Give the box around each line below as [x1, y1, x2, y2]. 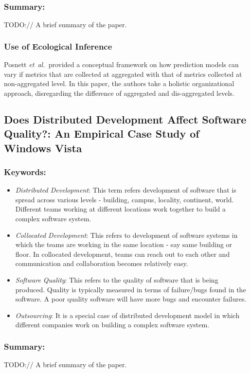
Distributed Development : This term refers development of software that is [15, 185, 236, 195]
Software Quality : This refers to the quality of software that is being [15, 274, 218, 284]
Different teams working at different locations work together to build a [15, 204, 226, 214]
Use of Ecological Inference [4, 40, 112, 52]
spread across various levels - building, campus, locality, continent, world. [15, 194, 234, 204]
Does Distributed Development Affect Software [4, 111, 247, 126]
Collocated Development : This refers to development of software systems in [15, 230, 238, 240]
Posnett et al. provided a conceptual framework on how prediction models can [4, 59, 239, 70]
